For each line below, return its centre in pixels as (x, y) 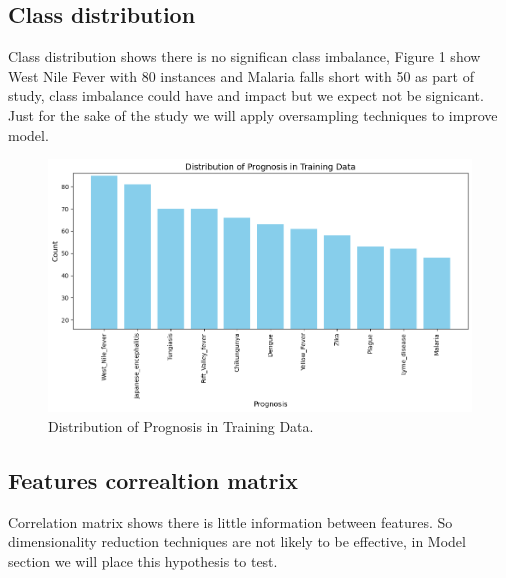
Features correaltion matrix (153, 479)
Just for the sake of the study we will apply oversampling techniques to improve (253, 114)
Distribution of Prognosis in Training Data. (181, 425)
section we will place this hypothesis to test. (143, 560)
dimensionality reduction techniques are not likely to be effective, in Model (237, 541)
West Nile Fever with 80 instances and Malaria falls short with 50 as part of (241, 75)
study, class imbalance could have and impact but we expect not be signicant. (246, 95)
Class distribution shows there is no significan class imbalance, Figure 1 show (244, 56)
